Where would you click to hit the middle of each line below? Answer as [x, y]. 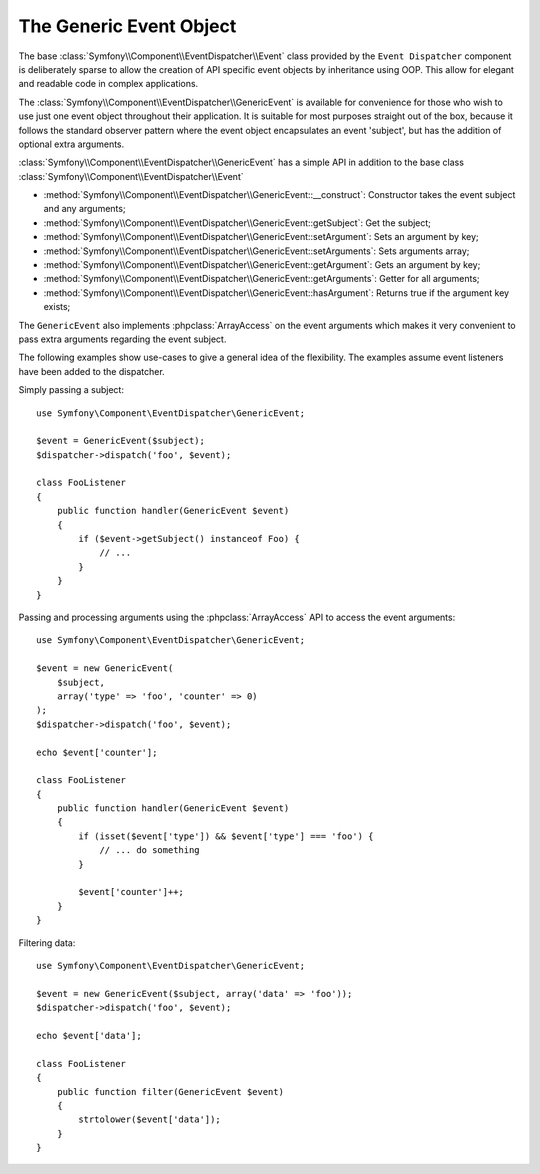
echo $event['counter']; [97, 752]
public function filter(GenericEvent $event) [170, 1091]
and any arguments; [84, 209]
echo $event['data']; [89, 1035]
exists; [57, 307]
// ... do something [149, 850]
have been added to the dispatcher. [91, 371]
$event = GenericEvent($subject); [120, 441]
